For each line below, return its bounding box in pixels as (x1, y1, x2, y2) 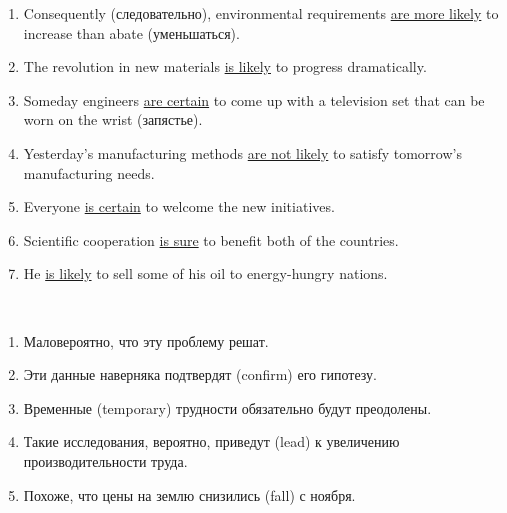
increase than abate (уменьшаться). (23, 22, 240, 43)
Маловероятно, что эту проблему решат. (23, 330, 269, 351)
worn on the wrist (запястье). (23, 109, 203, 130)
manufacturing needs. (23, 162, 155, 183)
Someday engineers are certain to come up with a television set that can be (23, 89, 485, 110)
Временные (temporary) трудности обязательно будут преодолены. (23, 397, 432, 418)
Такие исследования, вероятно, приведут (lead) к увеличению (23, 431, 400, 452)
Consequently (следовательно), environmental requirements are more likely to (23, 3, 499, 23)
